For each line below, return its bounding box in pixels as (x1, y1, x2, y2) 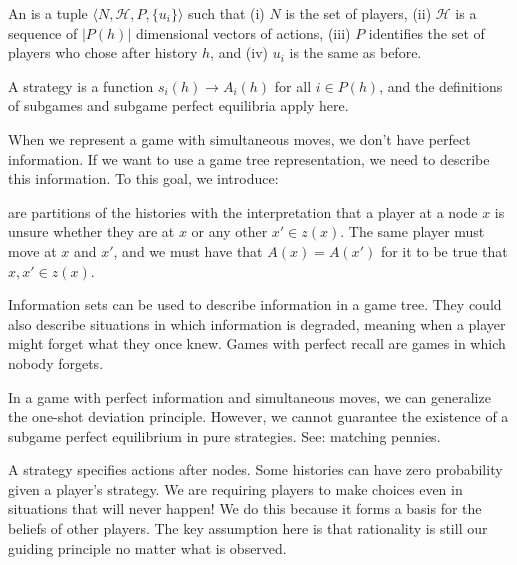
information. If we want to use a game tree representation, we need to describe (8, 148, 490, 169)
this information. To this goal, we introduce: (8, 168, 279, 189)
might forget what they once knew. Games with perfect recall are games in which (8, 333, 506, 354)
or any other (191, 221, 268, 242)
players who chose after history (8, 42, 198, 63)
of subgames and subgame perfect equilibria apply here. (8, 95, 349, 116)
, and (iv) (210, 42, 269, 63)
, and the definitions (379, 75, 503, 96)
